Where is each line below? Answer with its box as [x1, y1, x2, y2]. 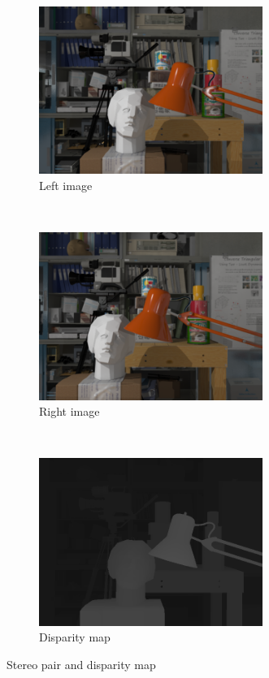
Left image [39, 176, 93, 193]
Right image [39, 403, 100, 420]
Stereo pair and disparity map [7, 655, 156, 672]
